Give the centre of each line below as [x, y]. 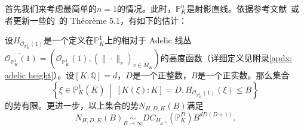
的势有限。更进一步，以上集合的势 [72, 105]
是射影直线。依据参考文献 [237, 8]
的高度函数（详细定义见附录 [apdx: [226, 58]
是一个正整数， [162, 75]
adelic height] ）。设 [40, 75]
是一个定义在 [68, 40]
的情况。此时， [147, 8]
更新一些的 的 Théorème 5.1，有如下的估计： [100, 20]
